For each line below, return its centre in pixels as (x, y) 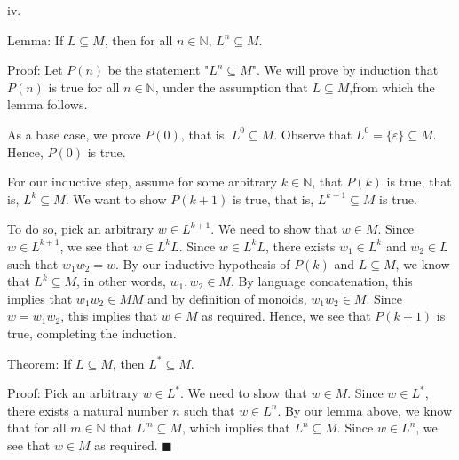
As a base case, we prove (74, 134)
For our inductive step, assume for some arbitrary (142, 182)
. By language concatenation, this (321, 281)
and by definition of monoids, (227, 298)
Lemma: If (36, 40)
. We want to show (116, 198)
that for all (37, 428)
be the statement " (158, 70)
